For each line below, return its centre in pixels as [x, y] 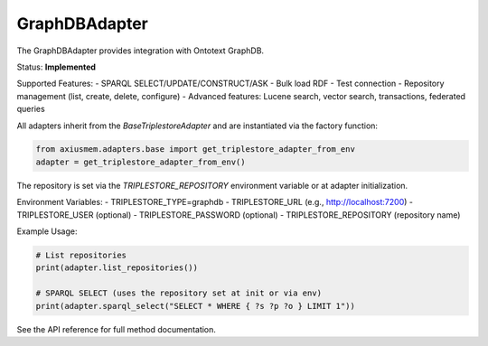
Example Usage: [47, 231]
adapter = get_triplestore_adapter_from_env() [141, 162]
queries [31, 109]
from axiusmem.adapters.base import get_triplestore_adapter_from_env [196, 150]
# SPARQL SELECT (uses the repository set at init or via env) [179, 293]
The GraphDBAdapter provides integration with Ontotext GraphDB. [141, 51]
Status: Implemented [56, 67]
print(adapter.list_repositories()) [117, 268]
